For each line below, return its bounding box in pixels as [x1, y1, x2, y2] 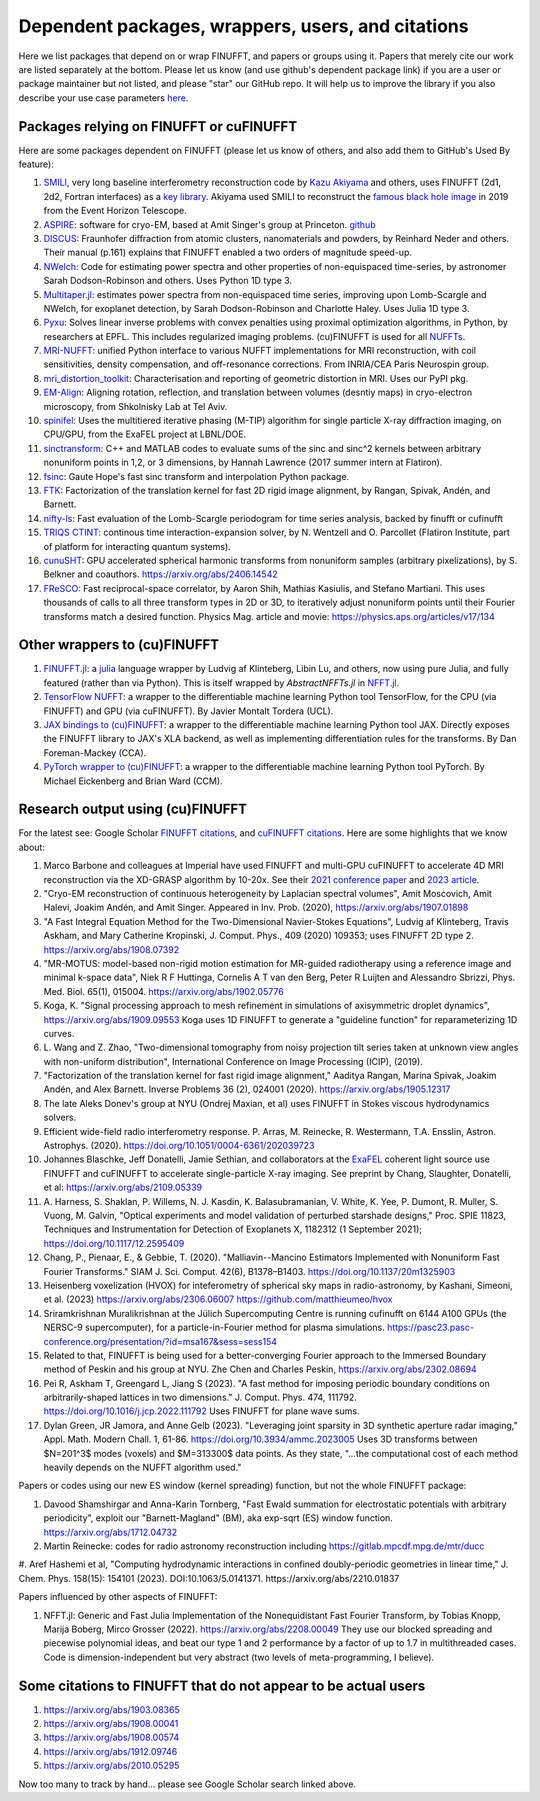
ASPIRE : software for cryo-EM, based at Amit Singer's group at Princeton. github [43, 218, 376, 230]
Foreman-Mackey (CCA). [43, 746, 147, 759]
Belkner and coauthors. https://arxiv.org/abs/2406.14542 [43, 568, 279, 580]
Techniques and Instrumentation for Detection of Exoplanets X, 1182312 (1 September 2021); [43, 1223, 422, 1235]
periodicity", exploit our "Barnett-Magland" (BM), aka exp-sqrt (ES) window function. [43, 1512, 394, 1524]
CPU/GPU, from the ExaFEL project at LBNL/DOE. [43, 428, 247, 440]
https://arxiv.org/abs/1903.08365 [43, 1703, 180, 1715]
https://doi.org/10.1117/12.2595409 [43, 1237, 185, 1249]
